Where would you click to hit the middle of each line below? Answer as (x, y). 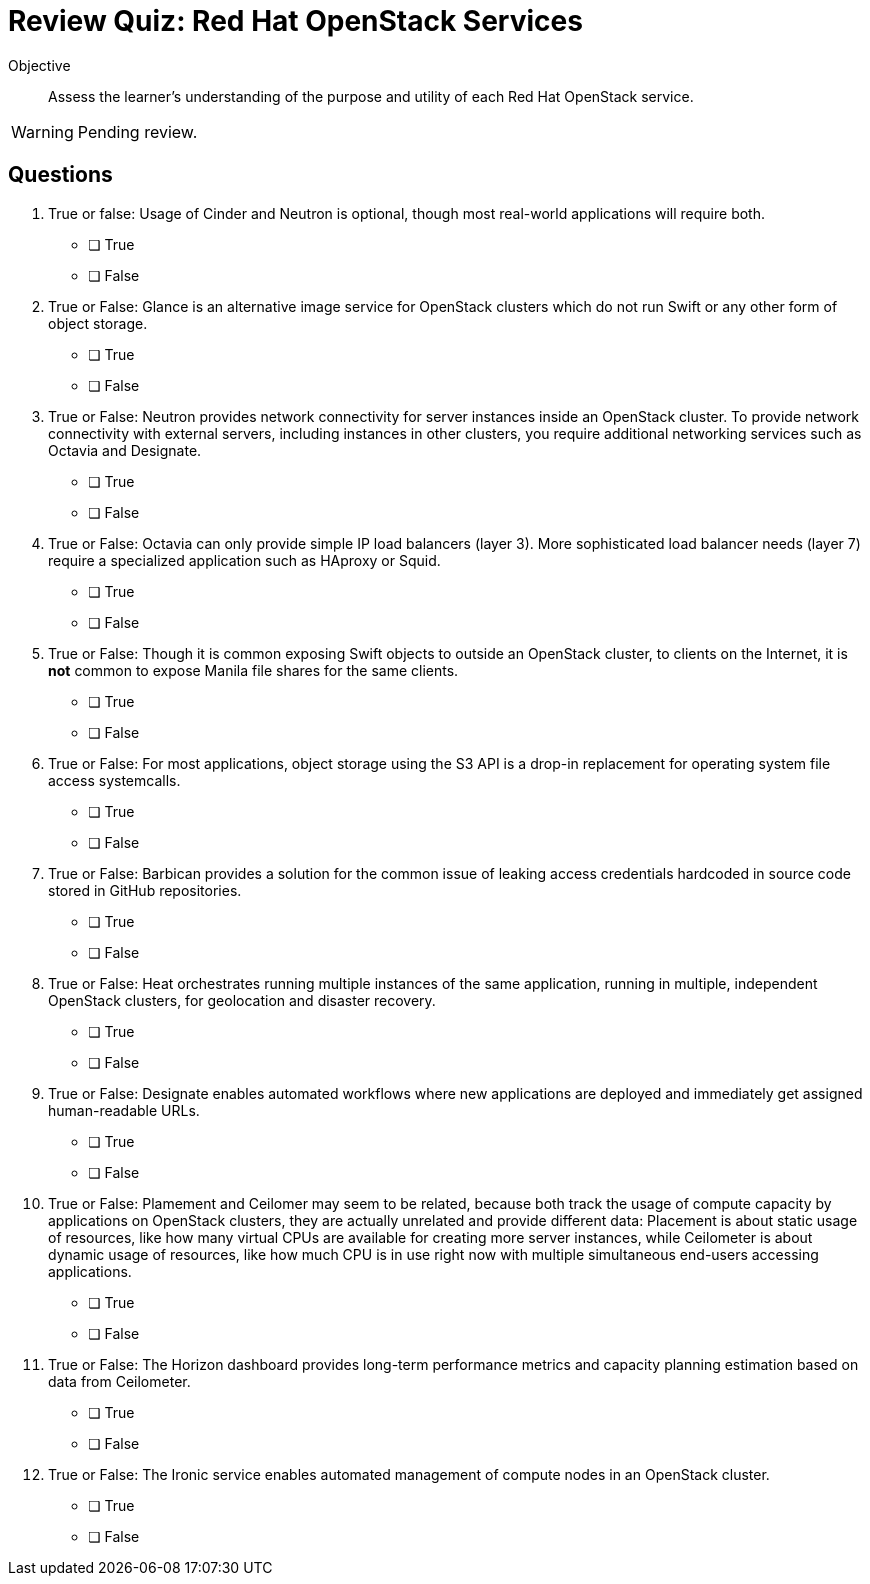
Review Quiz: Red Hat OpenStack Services (295, 21)
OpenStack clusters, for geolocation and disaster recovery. (242, 1000)
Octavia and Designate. (125, 450)
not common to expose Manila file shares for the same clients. (253, 670)
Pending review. (137, 131)
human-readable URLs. (124, 1110)
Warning (42, 131)
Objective (39, 65)
